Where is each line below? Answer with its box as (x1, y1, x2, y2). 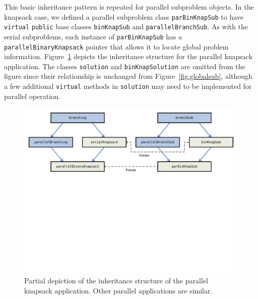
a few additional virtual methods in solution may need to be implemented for (4, 81, 252, 91)
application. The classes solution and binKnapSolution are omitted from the (4, 61, 245, 71)
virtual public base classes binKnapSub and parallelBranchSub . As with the (4, 21, 248, 32)
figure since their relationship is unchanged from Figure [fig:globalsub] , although (4, 71, 252, 81)
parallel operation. (4, 90, 60, 101)
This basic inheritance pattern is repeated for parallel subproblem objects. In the (4, 2, 254, 12)
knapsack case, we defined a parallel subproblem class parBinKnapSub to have (4, 11, 244, 22)
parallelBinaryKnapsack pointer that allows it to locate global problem (4, 41, 229, 52)
